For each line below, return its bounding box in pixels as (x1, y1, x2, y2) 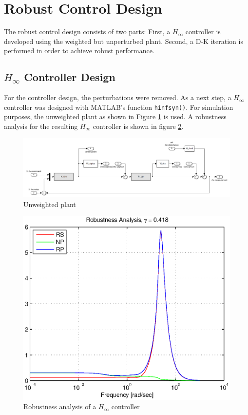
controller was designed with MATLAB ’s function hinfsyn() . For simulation (4, 102, 233, 112)
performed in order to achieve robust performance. (4, 45, 154, 56)
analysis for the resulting (4, 121, 78, 131)
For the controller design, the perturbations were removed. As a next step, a (4, 92, 231, 103)
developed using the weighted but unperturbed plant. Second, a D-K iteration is (4, 36, 243, 46)
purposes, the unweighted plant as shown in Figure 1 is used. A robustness (4, 111, 227, 122)
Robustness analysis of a (23, 401, 96, 412)
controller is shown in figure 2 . (93, 121, 184, 131)
